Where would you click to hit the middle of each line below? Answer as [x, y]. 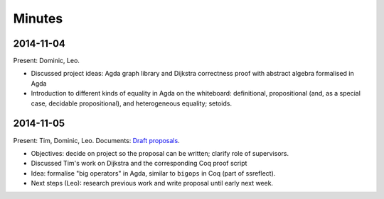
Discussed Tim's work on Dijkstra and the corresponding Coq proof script [139, 164]
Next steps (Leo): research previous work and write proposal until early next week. [152, 183]
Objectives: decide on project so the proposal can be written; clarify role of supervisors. [160, 153]
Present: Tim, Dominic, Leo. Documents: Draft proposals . [97, 140]
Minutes [38, 18]
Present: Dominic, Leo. [46, 61]
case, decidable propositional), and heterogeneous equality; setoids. [132, 103]
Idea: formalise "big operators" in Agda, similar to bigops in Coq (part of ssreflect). [153, 173]
